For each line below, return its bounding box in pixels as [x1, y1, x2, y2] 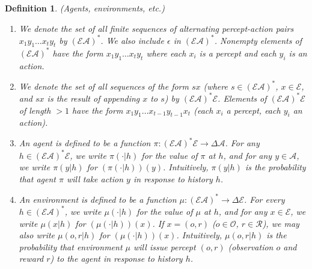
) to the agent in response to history [50, 252, 183, 265]
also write [19, 229, 55, 241]
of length [19, 104, 51, 116]
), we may [262, 217, 299, 229]
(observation [228, 240, 274, 253]
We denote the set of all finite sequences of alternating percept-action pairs [19, 22, 294, 34]
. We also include [100, 34, 164, 46]
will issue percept [133, 240, 196, 253]
